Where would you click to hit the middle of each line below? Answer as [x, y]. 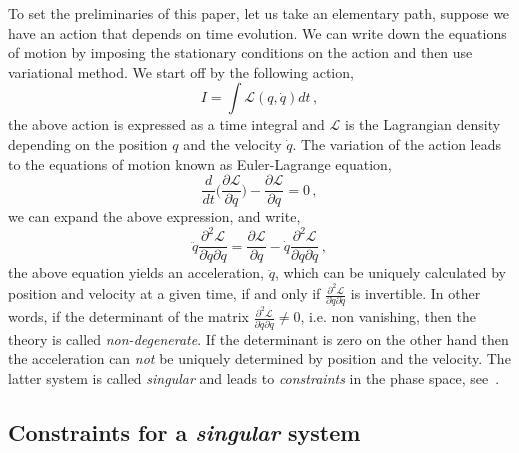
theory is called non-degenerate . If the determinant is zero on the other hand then [258, 338]
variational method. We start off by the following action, [181, 71]
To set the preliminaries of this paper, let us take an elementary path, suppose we [259, 13]
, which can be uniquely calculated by [390, 272]
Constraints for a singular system [184, 431]
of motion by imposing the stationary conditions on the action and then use [240, 52]
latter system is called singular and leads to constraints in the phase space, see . [254, 377]
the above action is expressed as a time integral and [166, 124]
